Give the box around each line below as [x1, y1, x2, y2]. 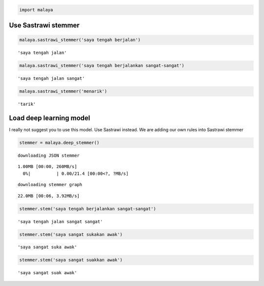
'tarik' [18, 101, 36, 107]
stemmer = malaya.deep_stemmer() [19, 140, 100, 145]
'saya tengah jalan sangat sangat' [18, 218, 103, 224]
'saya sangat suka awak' [18, 244, 77, 250]
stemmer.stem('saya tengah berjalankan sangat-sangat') [19, 206, 156, 212]
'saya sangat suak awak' [18, 270, 77, 276]
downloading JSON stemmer [18, 152, 80, 158]
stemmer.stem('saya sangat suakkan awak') [19, 257, 123, 263]
